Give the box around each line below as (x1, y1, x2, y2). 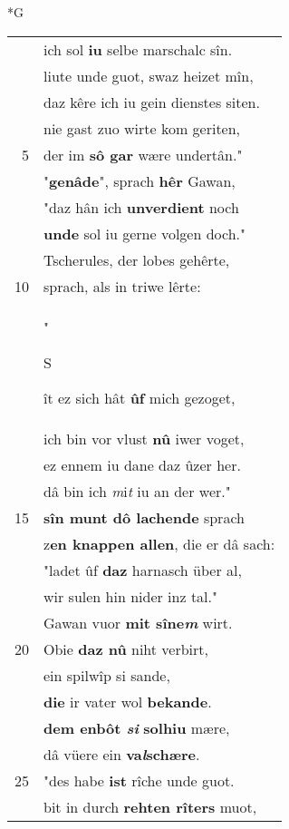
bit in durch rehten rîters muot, (43, 795, 257, 817)
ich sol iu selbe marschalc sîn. (43, 38, 233, 60)
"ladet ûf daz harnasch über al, (43, 559, 242, 580)
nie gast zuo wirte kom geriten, (43, 117, 241, 139)
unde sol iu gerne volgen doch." (43, 222, 246, 244)
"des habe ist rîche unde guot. (43, 769, 235, 791)
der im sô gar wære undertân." (43, 143, 243, 165)
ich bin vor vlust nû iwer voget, (43, 427, 245, 449)
